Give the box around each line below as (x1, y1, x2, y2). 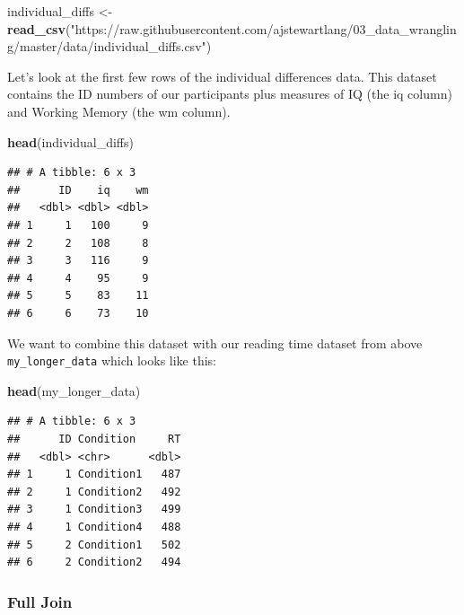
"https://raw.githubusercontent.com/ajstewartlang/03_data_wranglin (70, 19, 457, 38)
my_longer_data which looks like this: (7, 351, 216, 370)
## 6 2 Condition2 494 (7, 556, 181, 569)
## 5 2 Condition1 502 (7, 538, 181, 551)
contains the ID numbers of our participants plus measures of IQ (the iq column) (7, 84, 452, 103)
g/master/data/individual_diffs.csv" (7, 37, 206, 56)
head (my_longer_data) (7, 381, 141, 400)
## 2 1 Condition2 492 (7, 485, 181, 498)
